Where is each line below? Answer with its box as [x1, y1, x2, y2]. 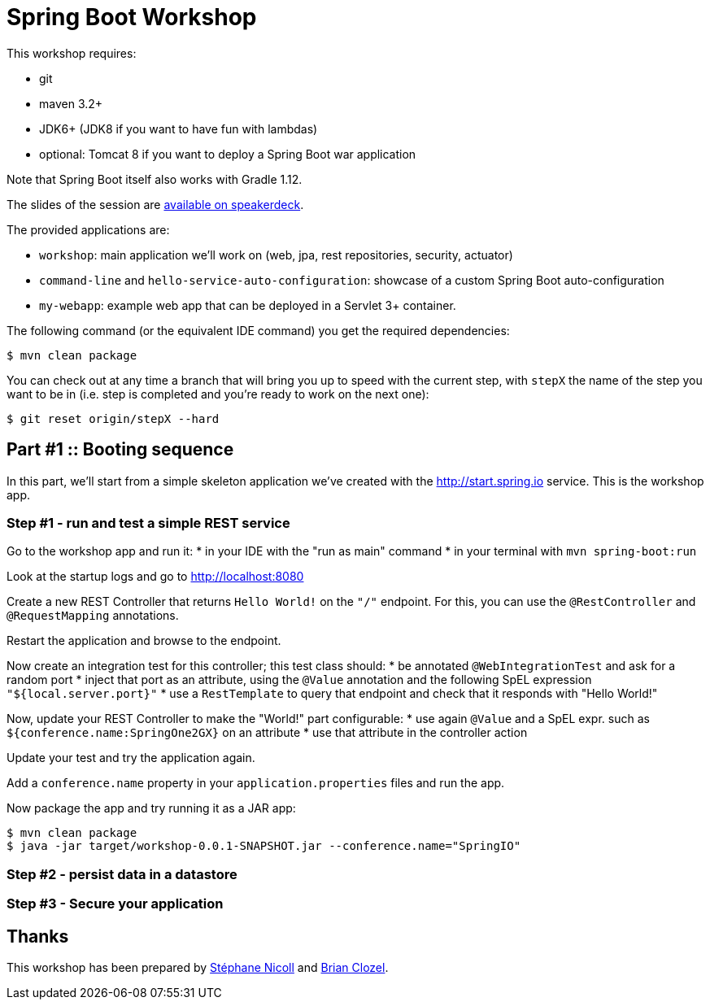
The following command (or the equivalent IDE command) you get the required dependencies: [7, 323, 510, 338]
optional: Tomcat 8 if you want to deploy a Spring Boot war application [39, 146, 416, 161]
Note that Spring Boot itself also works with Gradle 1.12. [7, 172, 303, 186]
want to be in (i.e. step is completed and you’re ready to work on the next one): [7, 386, 429, 401]
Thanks [7, 925, 69, 947]
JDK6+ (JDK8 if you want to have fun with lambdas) [39, 121, 318, 136]
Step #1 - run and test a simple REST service [7, 514, 290, 531]
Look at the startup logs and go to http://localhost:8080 [7, 569, 304, 584]
